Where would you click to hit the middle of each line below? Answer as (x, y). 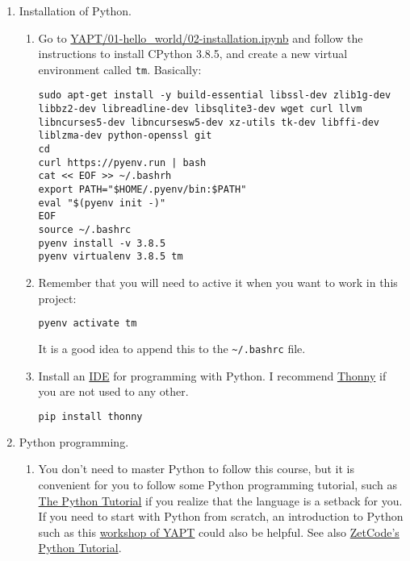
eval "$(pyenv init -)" (102, 203)
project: (57, 298)
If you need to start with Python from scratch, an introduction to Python (221, 516)
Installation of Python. (75, 10)
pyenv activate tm (88, 324)
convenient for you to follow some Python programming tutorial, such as (218, 484)
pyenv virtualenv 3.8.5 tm (111, 257)
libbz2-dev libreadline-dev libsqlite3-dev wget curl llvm (200, 109)
